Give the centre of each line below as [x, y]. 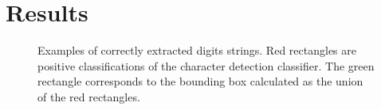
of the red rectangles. [89, 96]
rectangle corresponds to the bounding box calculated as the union [200, 81]
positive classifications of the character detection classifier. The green [206, 65]
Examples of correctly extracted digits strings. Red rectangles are [197, 50]
